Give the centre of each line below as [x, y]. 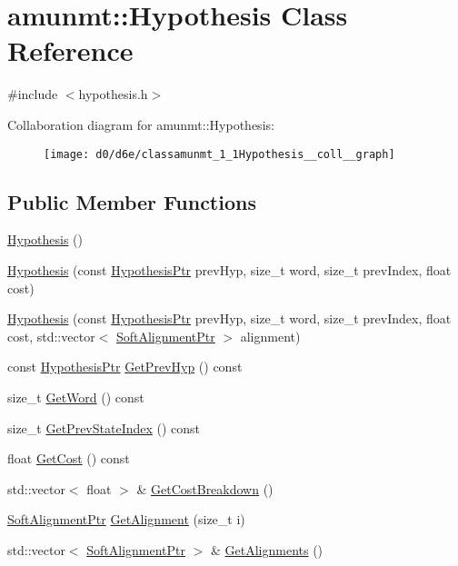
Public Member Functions [132, 201]
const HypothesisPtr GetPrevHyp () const [125, 367]
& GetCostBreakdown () [205, 488]
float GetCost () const [69, 458]
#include [33, 94]
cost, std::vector [51, 336]
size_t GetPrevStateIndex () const [104, 427]
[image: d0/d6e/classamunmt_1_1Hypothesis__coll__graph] [219, 154]
